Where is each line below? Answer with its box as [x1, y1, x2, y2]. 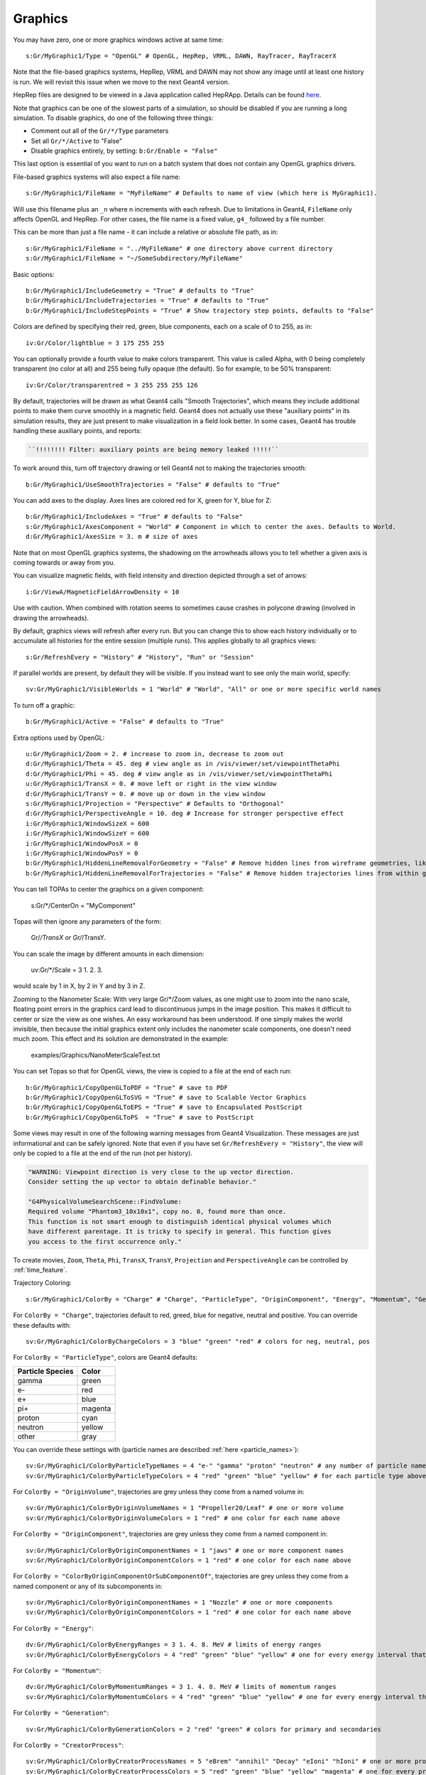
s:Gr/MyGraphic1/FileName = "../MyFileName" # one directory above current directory [26, 244, 333, 252]
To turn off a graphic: [13, 701, 75, 709]
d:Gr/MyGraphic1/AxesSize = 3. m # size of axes [26, 532, 198, 541]
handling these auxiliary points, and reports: [13, 427, 142, 435]
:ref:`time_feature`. [13, 1266, 67, 1274]
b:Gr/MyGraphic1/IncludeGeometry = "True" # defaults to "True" [26, 286, 255, 295]
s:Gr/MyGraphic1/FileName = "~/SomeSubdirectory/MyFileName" [26, 254, 243, 263]
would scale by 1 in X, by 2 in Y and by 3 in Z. [13, 982, 146, 990]
